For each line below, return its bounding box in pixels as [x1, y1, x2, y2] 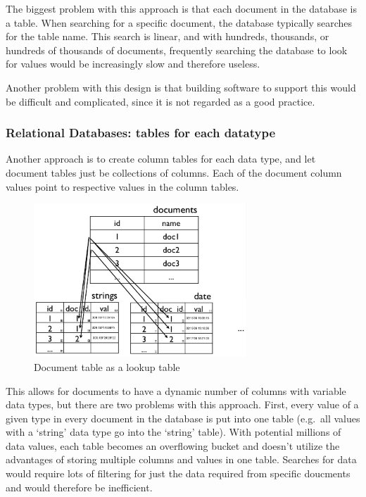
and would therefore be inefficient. [6, 479, 153, 494]
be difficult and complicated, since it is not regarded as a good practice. [6, 94, 315, 108]
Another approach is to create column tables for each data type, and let [6, 151, 316, 166]
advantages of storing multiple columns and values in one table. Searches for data [6, 452, 357, 467]
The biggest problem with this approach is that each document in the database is [6, 1, 357, 15]
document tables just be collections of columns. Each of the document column [6, 165, 342, 180]
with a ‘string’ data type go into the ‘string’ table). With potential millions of [6, 424, 341, 439]
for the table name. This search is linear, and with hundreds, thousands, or [6, 29, 329, 44]
